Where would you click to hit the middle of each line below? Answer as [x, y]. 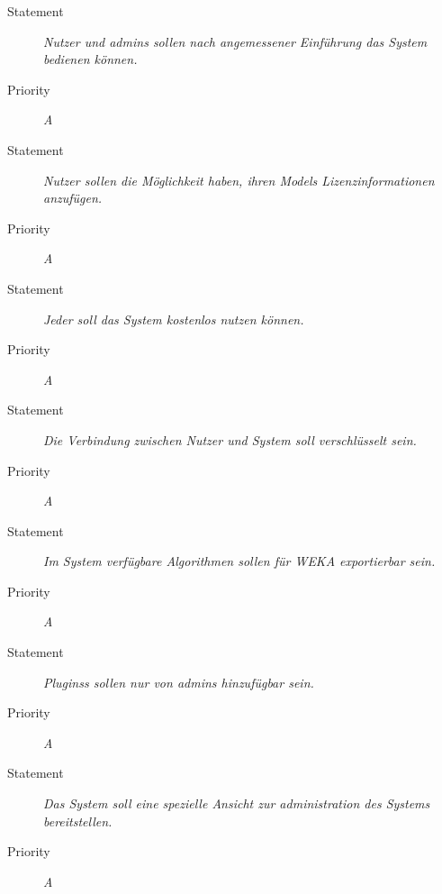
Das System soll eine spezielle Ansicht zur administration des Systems [237, 803]
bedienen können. [90, 59]
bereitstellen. [78, 821]
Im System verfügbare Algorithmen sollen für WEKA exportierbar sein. [239, 561]
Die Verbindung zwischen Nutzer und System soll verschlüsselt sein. [230, 439]
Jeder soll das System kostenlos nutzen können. [174, 319]
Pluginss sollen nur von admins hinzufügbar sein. [179, 682]
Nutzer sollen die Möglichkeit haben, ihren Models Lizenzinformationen [239, 180]
